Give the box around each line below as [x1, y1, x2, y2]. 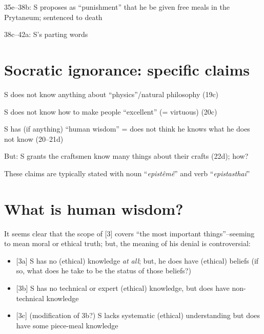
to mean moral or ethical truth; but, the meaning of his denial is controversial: [4, 238, 251, 249]
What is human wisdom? [4, 198, 184, 219]
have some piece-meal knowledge [16, 320, 118, 330]
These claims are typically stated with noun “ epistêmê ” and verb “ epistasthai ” [4, 168, 250, 178]
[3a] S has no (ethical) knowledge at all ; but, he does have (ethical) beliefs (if [16, 255, 259, 266]
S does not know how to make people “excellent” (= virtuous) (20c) [4, 106, 217, 117]
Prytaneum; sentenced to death [4, 11, 103, 22]
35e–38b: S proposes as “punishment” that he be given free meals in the [4, 2, 230, 12]
